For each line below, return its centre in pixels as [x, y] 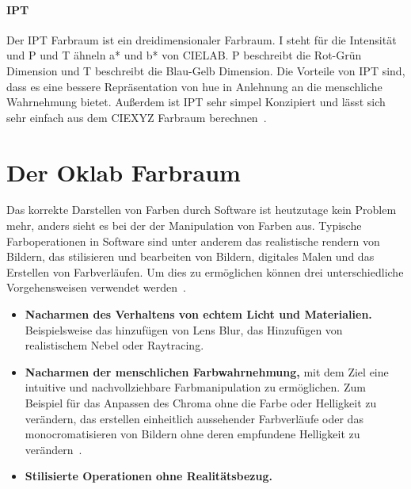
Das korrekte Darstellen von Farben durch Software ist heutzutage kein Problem [202, 210]
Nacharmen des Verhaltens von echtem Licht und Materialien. [198, 314]
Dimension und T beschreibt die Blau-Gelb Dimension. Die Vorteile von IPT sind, [206, 70]
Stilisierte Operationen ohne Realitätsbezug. [148, 476]
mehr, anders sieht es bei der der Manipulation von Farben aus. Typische [184, 225]
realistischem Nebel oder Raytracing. [114, 345]
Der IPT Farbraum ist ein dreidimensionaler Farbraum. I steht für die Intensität [202, 39]
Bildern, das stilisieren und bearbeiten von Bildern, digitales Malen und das [190, 256]
